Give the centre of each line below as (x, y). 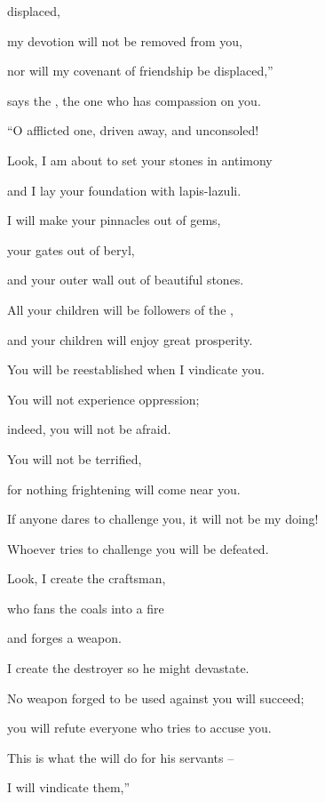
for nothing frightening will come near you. (124, 489)
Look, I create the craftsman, (87, 578)
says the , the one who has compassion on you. (134, 100)
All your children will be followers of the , (120, 309)
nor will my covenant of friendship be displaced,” (140, 71)
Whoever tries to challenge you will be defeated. (138, 548)
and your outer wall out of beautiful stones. (126, 280)
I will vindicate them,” (69, 787)
